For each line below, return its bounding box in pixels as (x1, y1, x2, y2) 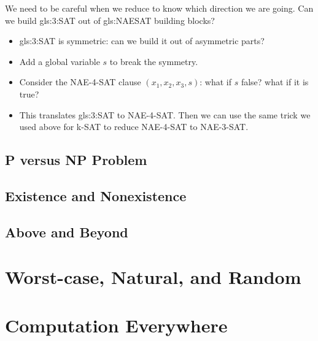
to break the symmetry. (109, 55, 198, 67)
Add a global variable (19, 55, 100, 67)
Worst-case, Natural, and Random (5, 264, 301, 289)
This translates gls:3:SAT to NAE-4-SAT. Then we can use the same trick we (19, 108, 311, 121)
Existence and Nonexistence (5, 186, 187, 205)
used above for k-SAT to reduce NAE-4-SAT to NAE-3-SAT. (19, 120, 249, 133)
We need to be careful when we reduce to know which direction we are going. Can (5, 2, 314, 14)
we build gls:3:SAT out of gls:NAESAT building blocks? (5, 13, 215, 26)
